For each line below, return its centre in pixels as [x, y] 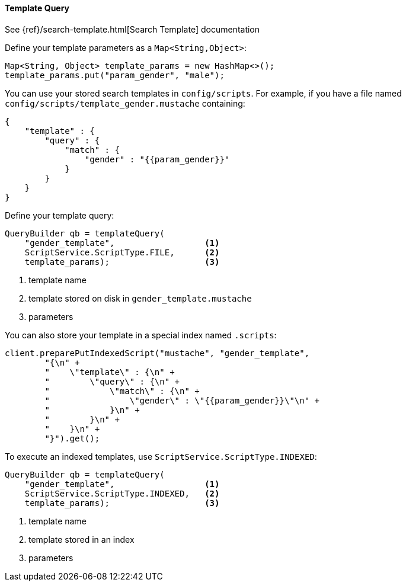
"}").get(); [72, 438]
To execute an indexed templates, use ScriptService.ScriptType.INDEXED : [161, 456]
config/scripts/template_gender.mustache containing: [125, 103]
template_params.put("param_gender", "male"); [115, 75]
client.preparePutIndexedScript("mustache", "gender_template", [157, 353]
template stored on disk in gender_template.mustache [140, 298]
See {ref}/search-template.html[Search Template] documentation [132, 29]
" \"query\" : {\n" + [112, 381]
